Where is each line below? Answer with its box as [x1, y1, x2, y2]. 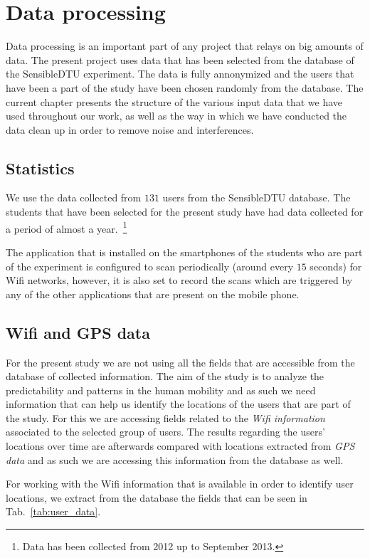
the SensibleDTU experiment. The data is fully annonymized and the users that [6, 66, 354, 81]
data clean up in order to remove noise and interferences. [6, 122, 254, 137]
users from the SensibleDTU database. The [162, 190, 351, 205]
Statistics [6, 157, 75, 179]
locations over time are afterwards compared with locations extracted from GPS [6, 438, 355, 453]
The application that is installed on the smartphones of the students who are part [6, 244, 363, 259]
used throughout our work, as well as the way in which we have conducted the [6, 108, 347, 123]
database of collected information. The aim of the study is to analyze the [6, 369, 324, 384]
